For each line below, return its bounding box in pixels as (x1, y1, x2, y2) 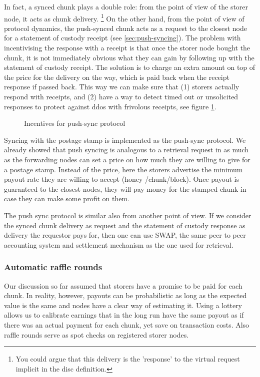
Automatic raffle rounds (4, 261, 102, 273)
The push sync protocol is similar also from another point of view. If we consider (4, 210, 251, 220)
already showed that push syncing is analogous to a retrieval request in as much (4, 144, 249, 155)
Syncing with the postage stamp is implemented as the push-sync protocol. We (4, 134, 246, 145)
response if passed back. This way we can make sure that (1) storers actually (4, 81, 239, 92)
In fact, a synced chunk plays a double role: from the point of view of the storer (4, 1, 248, 11)
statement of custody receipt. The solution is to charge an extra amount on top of (4, 62, 255, 72)
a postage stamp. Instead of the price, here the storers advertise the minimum (4, 164, 243, 174)
